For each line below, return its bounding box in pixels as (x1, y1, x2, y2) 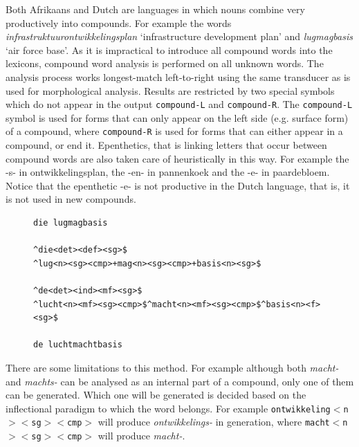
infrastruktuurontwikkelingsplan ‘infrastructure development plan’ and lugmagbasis (6, 29, 353, 44)
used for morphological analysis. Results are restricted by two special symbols (6, 83, 335, 98)
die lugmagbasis (33, 218, 108, 228)
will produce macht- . (98, 428, 185, 443)
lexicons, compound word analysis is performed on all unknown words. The (6, 56, 324, 71)
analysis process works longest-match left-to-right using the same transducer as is (6, 69, 351, 84)
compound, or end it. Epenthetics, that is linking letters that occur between (6, 138, 327, 152)
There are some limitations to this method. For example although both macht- (6, 360, 339, 374)
